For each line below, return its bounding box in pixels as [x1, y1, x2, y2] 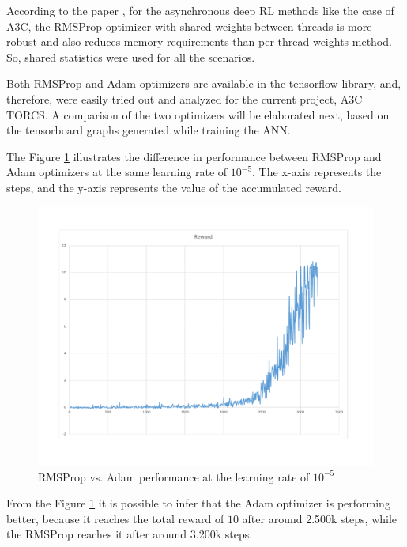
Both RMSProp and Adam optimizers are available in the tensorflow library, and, [6, 75, 401, 92]
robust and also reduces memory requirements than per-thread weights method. [6, 33, 392, 50]
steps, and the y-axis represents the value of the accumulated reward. [6, 179, 342, 195]
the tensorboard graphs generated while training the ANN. [6, 122, 291, 138]
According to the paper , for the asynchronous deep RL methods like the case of [6, 2, 394, 18]
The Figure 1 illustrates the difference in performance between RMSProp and [6, 148, 382, 164]
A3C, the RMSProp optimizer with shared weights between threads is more [6, 17, 372, 34]
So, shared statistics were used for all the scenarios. [6, 48, 255, 65]
